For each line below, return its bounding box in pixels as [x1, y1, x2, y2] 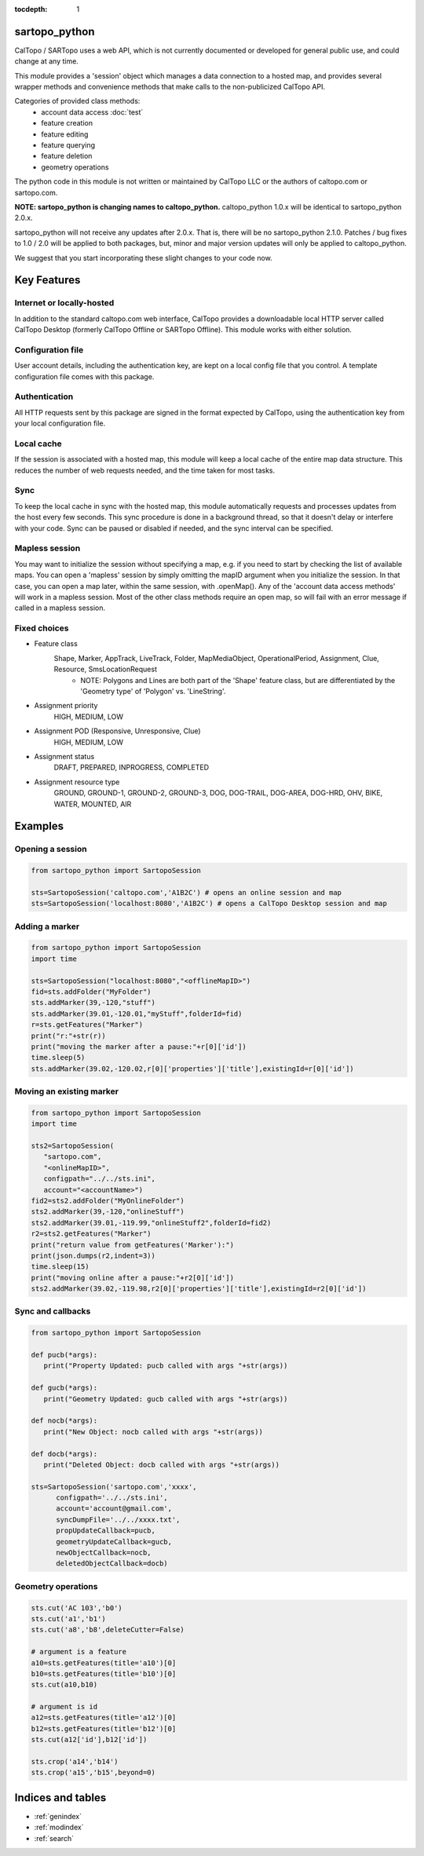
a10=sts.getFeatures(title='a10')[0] [31, 1658, 177, 1668]
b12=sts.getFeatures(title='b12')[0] [31, 1724, 177, 1733]
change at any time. [14, 57, 79, 66]
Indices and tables [14, 1791, 107, 1804]
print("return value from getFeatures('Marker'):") [31, 1240, 235, 1249]
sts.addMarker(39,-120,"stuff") [31, 998, 156, 1007]
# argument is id [31, 1702, 98, 1712]
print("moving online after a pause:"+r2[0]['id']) [31, 1273, 235, 1282]
